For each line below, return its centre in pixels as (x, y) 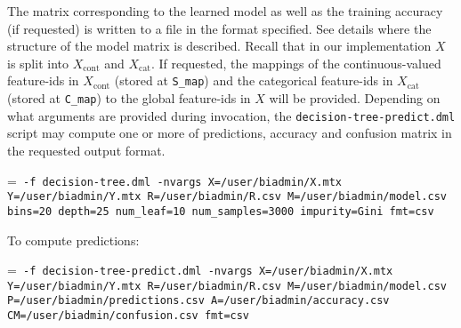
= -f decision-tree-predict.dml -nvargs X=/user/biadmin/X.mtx (200, 270)
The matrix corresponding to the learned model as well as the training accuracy (225, 11)
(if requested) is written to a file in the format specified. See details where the (219, 28)
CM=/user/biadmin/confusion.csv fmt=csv (129, 316)
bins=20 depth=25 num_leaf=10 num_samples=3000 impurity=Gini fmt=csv (221, 211)
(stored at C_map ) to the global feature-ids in (129, 98)
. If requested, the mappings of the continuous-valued (296, 63)
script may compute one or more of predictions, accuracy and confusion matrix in (230, 133)
